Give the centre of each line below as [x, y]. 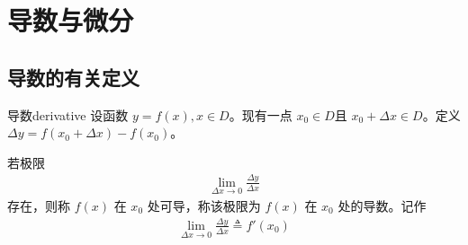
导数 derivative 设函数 [68, 114]
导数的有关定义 [73, 77]
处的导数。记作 [382, 205]
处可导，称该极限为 [204, 205]
